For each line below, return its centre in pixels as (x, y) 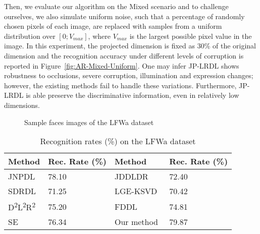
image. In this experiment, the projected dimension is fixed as (99, 46)
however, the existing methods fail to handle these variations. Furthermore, (120, 85)
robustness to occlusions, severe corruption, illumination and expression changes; (129, 75)
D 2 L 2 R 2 (22, 207)
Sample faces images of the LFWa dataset (89, 122)
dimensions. (22, 105)
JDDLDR (131, 177)
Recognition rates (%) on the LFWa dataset (118, 141)
